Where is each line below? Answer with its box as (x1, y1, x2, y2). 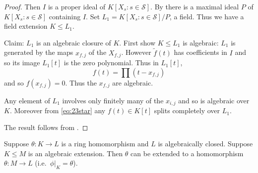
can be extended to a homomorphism (130, 148, 244, 158)
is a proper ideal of (48, 1, 106, 11)
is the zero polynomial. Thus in (64, 57, 159, 68)
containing (49, 11, 81, 21)
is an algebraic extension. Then (28, 148, 123, 158)
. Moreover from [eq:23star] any (9, 105, 106, 116)
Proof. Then (4, 1, 41, 11)
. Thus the (65, 77, 97, 87)
